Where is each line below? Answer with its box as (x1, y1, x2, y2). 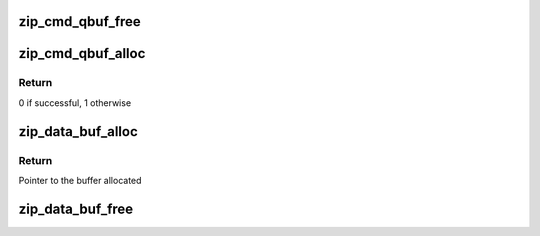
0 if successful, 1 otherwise (18, 96, 132, 109)
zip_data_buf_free (18, 200, 134, 217)
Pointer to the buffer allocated (18, 174, 142, 186)
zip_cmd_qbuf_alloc (18, 45, 146, 62)
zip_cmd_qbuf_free (18, 13, 142, 30)
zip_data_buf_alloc (18, 123, 139, 140)
